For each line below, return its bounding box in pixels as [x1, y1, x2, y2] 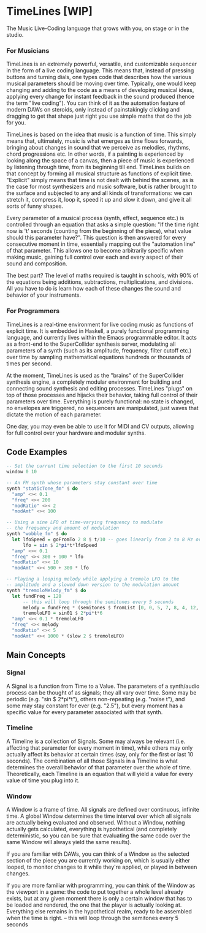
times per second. [6, 360, 52, 367]
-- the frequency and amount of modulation [6, 525, 120, 531]
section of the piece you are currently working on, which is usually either [6, 857, 191, 864]
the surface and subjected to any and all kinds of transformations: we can [6, 189, 193, 197]
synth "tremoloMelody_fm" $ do [6, 587, 86, 593]
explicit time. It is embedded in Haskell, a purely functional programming [6, 327, 189, 335]
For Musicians [6, 46, 50, 55]
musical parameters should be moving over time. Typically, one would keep [6, 80, 197, 87]
